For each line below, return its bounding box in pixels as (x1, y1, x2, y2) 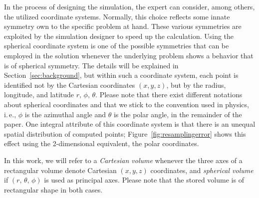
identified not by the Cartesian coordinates (4, 79, 135, 90)
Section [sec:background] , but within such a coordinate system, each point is (4, 70, 239, 80)
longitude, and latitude (4, 89, 74, 100)
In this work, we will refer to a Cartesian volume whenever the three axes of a (4, 155, 243, 165)
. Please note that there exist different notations (95, 89, 243, 100)
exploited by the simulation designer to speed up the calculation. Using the (4, 30, 234, 41)
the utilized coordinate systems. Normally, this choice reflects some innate (4, 11, 230, 21)
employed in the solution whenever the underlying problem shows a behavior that (4, 50, 254, 60)
